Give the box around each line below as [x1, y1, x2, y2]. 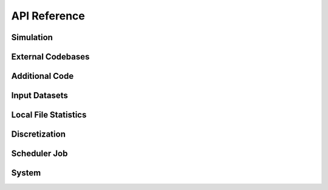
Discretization [11, 129, 66, 140]
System [11, 168, 41, 178]
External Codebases [11, 52, 90, 62]
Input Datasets [11, 90, 68, 101]
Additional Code [11, 71, 74, 81]
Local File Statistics [11, 110, 87, 120]
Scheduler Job [11, 149, 68, 159]
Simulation [11, 32, 53, 42]
